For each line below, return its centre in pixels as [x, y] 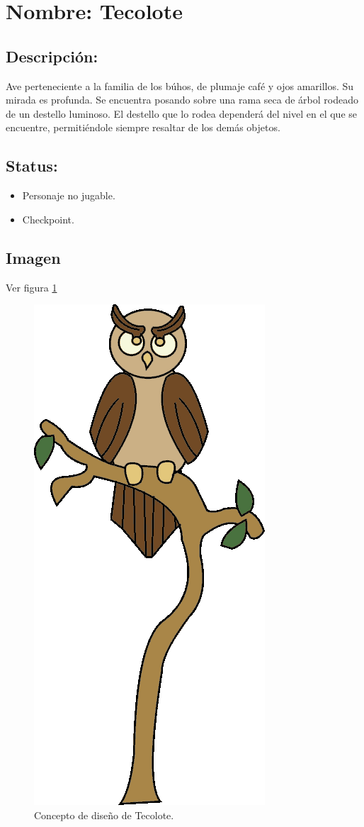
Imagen [33, 257]
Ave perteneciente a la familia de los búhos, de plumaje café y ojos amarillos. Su [180, 85]
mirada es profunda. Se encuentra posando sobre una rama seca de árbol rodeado [182, 100]
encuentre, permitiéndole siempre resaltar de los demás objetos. [143, 127]
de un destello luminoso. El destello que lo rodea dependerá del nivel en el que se [182, 113]
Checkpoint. [48, 219]
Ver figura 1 [32, 287]
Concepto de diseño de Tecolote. [104, 815]
